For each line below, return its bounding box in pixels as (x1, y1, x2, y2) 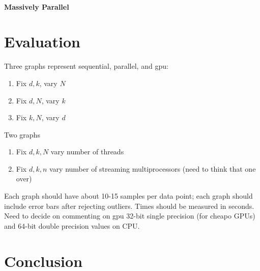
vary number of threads (50, 146, 124, 157)
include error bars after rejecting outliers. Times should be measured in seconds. (4, 200, 254, 211)
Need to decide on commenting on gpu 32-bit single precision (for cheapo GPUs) (4, 210, 255, 221)
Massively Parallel (4, 1, 69, 12)
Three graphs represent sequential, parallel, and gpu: (4, 61, 168, 71)
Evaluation (4, 31, 80, 52)
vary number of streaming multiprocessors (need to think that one (49, 163, 256, 174)
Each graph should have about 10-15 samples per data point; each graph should (4, 191, 253, 201)
